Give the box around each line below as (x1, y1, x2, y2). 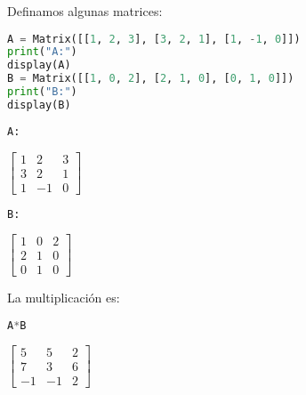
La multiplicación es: (7, 288, 120, 307)
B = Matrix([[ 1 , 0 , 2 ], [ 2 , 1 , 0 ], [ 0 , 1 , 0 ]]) (7, 72, 294, 85)
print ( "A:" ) (7, 45, 77, 59)
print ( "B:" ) (7, 85, 77, 99)
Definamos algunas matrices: (7, 2, 163, 20)
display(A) (7, 59, 71, 72)
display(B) (7, 98, 71, 111)
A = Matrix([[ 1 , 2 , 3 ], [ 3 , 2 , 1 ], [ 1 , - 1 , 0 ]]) (7, 32, 301, 45)
